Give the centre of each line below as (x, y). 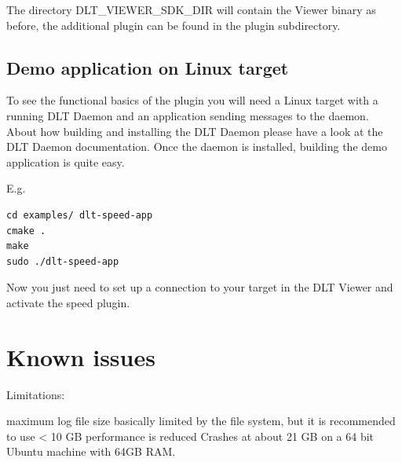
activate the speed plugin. (68, 302)
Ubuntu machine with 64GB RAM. (91, 451)
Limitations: (36, 394)
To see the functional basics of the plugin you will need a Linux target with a (192, 100)
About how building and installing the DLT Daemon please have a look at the (195, 131)
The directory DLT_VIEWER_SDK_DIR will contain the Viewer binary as (191, 9)
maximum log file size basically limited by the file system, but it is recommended (201, 421)
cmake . (26, 231)
